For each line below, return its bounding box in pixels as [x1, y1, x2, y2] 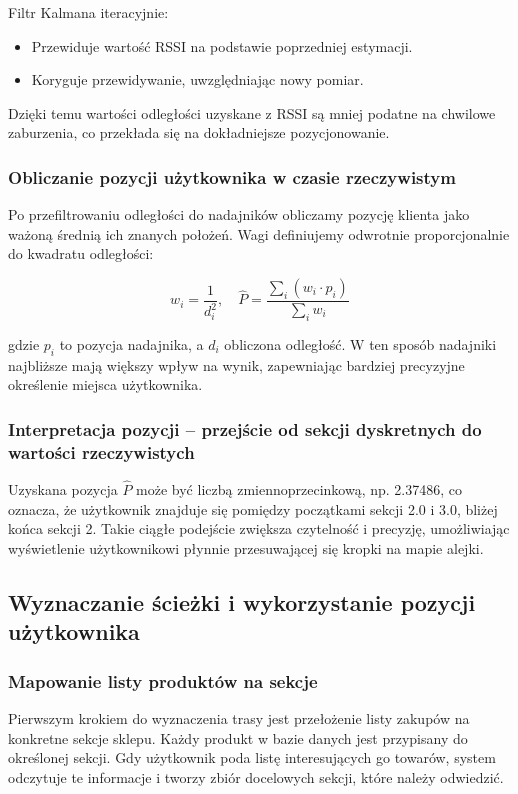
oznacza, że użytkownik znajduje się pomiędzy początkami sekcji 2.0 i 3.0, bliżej [8, 498, 498, 519]
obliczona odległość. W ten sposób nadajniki [224, 333, 497, 354]
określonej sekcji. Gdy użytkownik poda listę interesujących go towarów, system [8, 747, 496, 768]
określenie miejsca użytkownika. [8, 374, 203, 395]
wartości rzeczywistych [8, 439, 195, 464]
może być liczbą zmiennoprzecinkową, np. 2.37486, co [136, 479, 462, 500]
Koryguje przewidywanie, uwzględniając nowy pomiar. [31, 69, 364, 90]
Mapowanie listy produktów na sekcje [8, 668, 318, 693]
